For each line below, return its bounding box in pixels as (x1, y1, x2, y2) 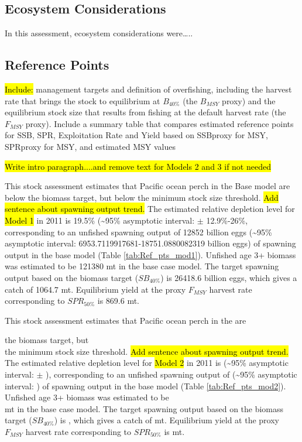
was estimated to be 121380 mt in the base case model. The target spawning (5, 260, 279, 272)
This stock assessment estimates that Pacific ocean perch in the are (5, 314, 246, 326)
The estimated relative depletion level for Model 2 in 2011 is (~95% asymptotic (5, 357, 289, 369)
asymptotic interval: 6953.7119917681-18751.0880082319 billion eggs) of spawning (5, 237, 296, 249)
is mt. (164, 426, 185, 438)
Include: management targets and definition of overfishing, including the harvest (5, 83, 292, 95)
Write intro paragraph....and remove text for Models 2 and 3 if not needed (5, 160, 271, 172)
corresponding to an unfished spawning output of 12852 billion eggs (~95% (5, 225, 272, 238)
